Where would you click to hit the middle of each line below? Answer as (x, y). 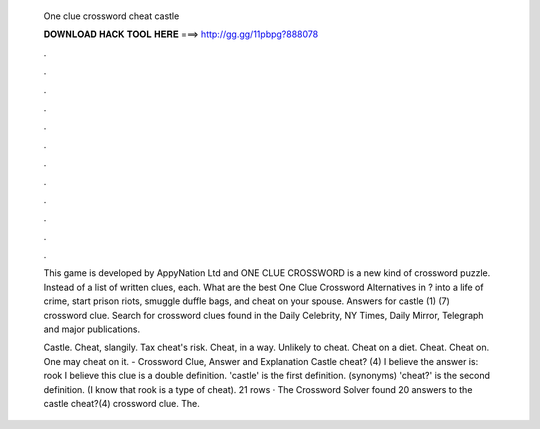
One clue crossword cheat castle (111, 16)
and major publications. (92, 329)
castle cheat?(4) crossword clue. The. (121, 403)
